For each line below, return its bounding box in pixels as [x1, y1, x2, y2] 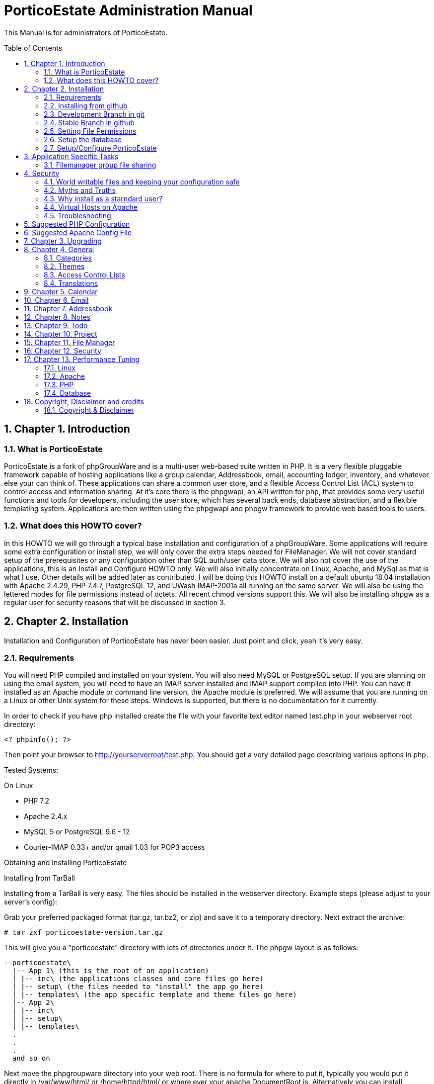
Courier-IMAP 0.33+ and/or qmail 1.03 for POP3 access [24, 843, 205, 852]
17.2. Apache [44, 371, 85, 380]
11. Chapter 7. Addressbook [24, 304, 113, 313]
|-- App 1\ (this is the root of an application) [12, 967, 210, 975]
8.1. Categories [44, 253, 92, 262]
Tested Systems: [4, 766, 59, 775]
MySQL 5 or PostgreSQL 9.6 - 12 [24, 827, 130, 836]
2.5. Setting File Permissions [44, 126, 137, 135]
